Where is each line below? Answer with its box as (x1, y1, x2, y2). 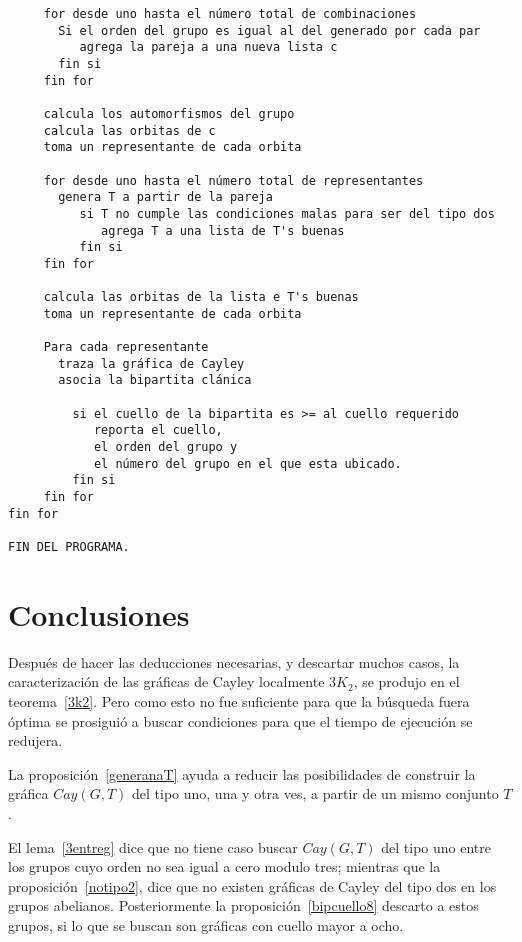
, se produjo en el (353, 671, 460, 692)
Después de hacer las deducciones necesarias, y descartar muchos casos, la (8, 651, 460, 672)
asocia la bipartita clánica (58, 373, 252, 388)
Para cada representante (43, 340, 209, 355)
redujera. (8, 730, 63, 751)
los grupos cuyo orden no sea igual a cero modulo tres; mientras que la (8, 856, 441, 877)
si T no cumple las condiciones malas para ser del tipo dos (79, 206, 495, 221)
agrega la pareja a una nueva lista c (79, 40, 338, 55)
